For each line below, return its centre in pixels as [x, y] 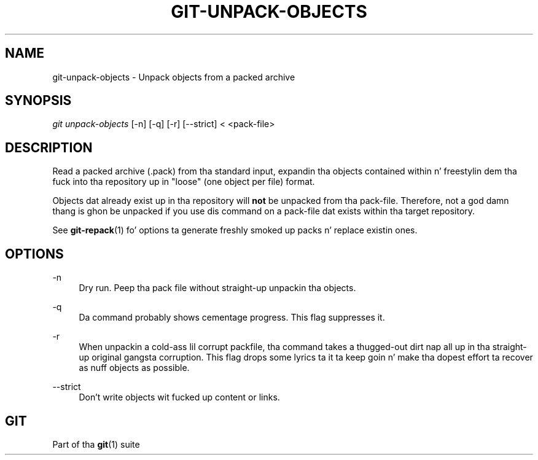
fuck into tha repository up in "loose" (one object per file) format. [184, 182]
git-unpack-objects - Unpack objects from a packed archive [174, 77]
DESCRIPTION [49, 147]
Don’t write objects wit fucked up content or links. [179, 397]
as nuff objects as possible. [134, 368]
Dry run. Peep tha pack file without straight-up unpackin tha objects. [217, 288]
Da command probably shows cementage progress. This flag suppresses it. [232, 318]
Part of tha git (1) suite [96, 444]
